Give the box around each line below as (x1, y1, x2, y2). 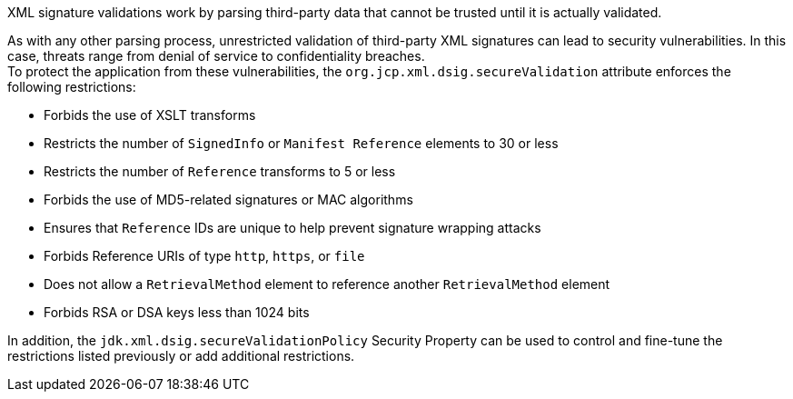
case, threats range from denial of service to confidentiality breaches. (7, 48, 425, 64)
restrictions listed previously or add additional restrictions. (7, 348, 355, 364)
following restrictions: (7, 79, 136, 95)
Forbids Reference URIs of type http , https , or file (44, 248, 365, 264)
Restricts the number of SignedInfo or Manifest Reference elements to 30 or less (44, 135, 559, 151)
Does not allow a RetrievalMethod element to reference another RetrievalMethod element (44, 276, 610, 292)
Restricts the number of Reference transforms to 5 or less (44, 164, 396, 179)
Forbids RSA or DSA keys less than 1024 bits (44, 304, 310, 320)
